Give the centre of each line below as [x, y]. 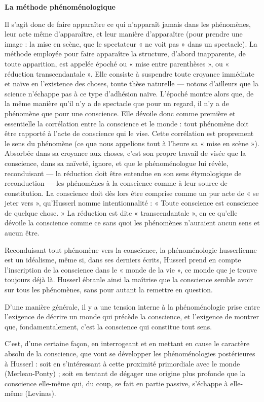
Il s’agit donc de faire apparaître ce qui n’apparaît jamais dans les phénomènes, [128, 24]
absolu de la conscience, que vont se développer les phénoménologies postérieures [130, 353]
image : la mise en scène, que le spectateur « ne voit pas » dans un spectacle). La [131, 43]
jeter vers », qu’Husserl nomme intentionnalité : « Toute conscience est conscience [132, 203]
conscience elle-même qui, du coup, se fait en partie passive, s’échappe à [116, 383]
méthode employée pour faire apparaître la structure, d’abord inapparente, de [125, 54]
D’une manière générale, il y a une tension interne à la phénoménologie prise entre [132, 306]
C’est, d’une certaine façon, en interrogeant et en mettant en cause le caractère [127, 343]
